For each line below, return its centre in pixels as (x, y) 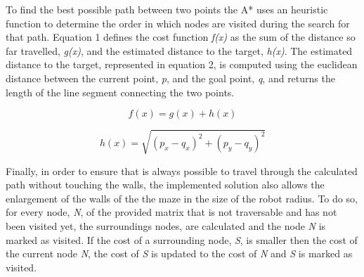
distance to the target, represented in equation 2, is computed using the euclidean (182, 64)
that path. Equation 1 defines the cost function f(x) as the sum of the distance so (181, 37)
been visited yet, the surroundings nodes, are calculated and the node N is (166, 226)
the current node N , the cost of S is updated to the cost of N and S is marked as (179, 253)
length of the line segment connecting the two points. (120, 92)
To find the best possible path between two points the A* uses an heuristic (167, 9)
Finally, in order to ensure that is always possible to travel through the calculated (182, 170)
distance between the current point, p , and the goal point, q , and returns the (170, 78)
